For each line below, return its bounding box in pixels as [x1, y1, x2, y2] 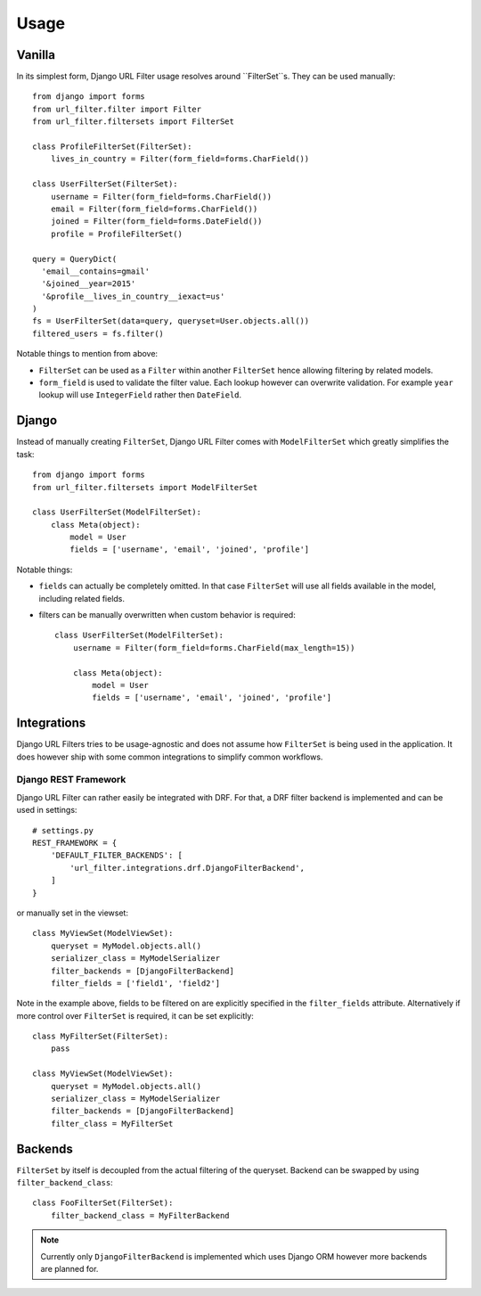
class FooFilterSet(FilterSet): [32, 1198, 174, 1208]
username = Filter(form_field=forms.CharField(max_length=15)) [72, 643, 355, 652]
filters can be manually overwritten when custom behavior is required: [38, 610, 296, 620]
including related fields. [38, 593, 125, 603]
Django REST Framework [16, 774, 126, 786]
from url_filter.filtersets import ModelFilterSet [32, 482, 258, 492]
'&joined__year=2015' [41, 279, 136, 289]
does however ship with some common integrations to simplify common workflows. [16, 751, 323, 762]
